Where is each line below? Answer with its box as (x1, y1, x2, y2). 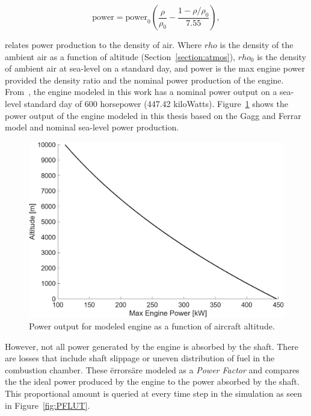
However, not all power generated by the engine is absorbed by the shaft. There (5, 340, 299, 352)
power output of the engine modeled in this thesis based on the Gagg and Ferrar (5, 109, 301, 121)
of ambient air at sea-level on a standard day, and (5, 62, 188, 75)
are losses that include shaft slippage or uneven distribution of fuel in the (5, 352, 275, 364)
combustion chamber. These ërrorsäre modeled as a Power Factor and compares (5, 363, 300, 376)
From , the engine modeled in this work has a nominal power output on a (5, 85, 277, 98)
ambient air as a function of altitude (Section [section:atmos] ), (5, 50, 235, 63)
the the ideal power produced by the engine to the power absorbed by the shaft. (5, 375, 300, 388)
